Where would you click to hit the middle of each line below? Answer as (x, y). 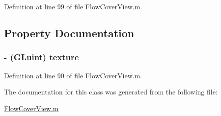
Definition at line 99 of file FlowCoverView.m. (73, 6)
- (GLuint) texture (41, 57)
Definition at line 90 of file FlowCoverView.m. (73, 75)
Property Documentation (69, 33)
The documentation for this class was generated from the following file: (111, 92)
